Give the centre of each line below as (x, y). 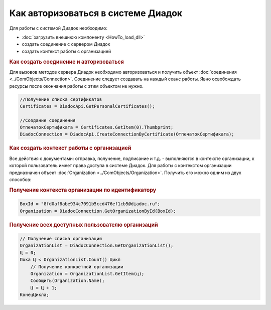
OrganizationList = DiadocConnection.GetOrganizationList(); (97, 246)
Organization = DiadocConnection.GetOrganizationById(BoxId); (98, 211)
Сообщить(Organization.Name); (67, 281)
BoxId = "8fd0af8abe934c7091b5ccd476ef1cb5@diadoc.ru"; (90, 204)
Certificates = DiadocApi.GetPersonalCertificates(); (87, 106)
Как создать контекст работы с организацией (70, 148)
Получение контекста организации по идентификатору (83, 190)
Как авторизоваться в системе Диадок (96, 13)
